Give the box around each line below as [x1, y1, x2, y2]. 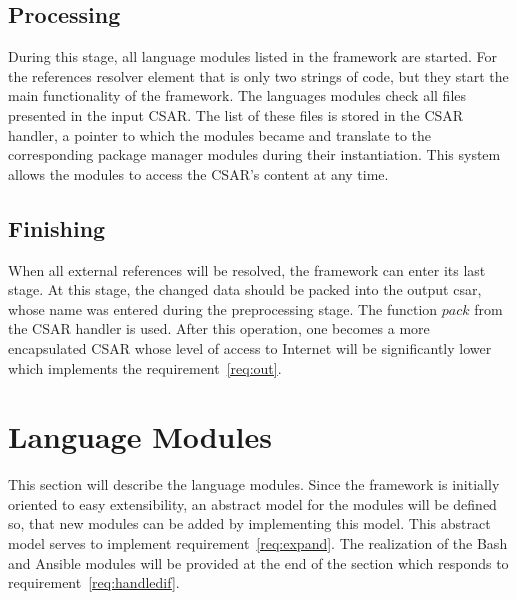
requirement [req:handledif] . [8, 572, 180, 593]
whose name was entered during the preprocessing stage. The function [8, 298, 438, 319]
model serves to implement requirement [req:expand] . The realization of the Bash [8, 533, 508, 554]
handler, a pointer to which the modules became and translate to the [8, 124, 431, 145]
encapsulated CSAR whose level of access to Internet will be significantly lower [8, 337, 492, 358]
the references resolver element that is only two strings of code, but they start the [8, 65, 509, 86]
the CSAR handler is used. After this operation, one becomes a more [8, 318, 430, 339]
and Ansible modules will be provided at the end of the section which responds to [8, 552, 509, 573]
